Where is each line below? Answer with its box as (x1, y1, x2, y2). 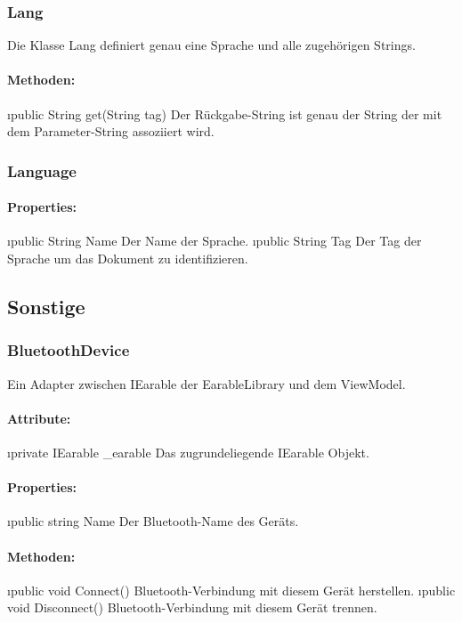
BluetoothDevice (7, 339, 130, 361)
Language (7, 159, 77, 182)
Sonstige (7, 293, 85, 320)
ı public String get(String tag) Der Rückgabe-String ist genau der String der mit (7, 104, 442, 123)
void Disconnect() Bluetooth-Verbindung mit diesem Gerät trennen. (7, 598, 377, 617)
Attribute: (7, 409, 71, 427)
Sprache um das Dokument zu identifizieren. (7, 249, 248, 268)
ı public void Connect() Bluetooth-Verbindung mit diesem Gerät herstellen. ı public (7, 580, 456, 599)
